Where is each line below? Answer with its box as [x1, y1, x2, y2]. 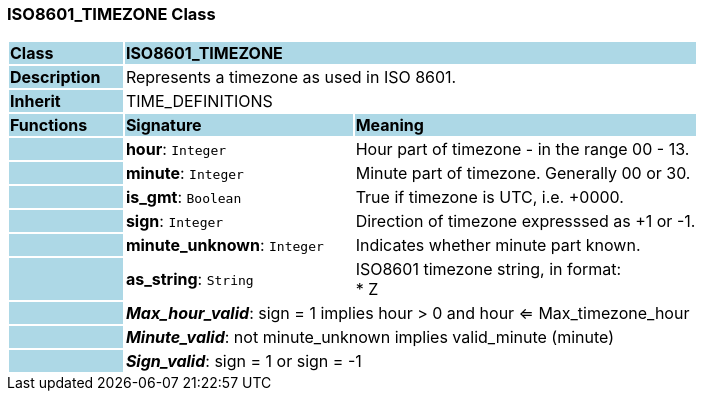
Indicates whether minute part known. [355, 235, 641, 256]
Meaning [355, 115, 424, 136]
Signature [125, 115, 202, 136]
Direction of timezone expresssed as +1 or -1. [355, 211, 696, 232]
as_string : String [125, 269, 254, 290]
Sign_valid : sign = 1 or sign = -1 [125, 351, 362, 372]
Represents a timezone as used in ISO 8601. [125, 67, 457, 88]
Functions [10, 115, 88, 136]
